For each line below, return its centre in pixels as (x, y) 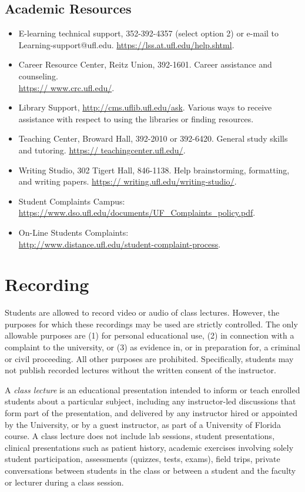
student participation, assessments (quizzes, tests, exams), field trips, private (143, 459)
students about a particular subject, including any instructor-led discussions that (150, 401)
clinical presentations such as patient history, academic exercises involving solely (149, 447)
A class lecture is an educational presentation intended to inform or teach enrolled (152, 389)
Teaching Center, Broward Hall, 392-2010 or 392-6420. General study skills (153, 138)
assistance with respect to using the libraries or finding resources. (136, 118)
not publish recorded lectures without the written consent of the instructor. (140, 370)
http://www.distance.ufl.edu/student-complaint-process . (120, 244)
